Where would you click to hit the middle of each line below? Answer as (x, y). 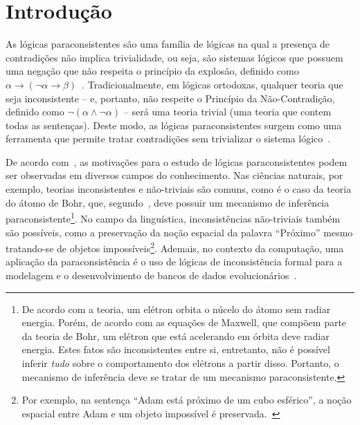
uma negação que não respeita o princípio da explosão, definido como (152, 71)
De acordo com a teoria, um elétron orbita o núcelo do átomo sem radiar (176, 309)
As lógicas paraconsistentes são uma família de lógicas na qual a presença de (168, 44)
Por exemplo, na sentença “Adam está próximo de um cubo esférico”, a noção (187, 400)
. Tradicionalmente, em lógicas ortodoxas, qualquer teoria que (213, 84)
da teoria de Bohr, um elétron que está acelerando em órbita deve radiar (175, 336)
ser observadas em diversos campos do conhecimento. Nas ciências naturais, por (174, 175)
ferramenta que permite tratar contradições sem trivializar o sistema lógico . (168, 139)
